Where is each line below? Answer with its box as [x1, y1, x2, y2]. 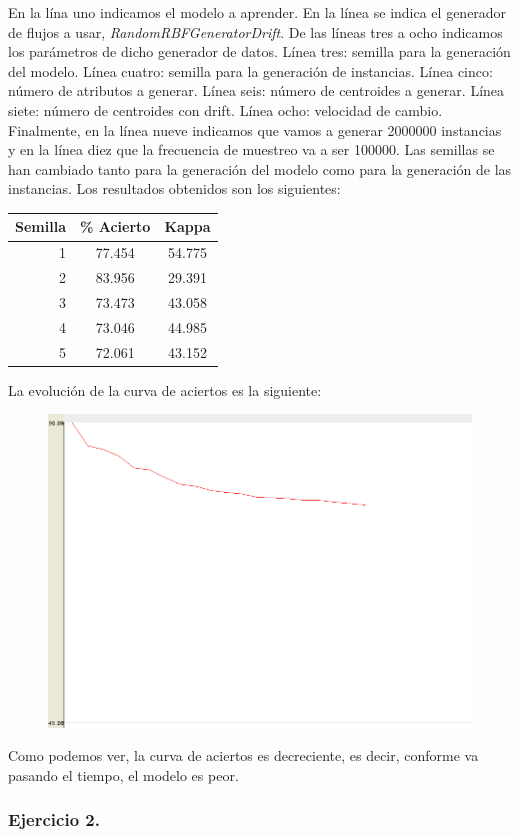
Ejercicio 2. [8, 807, 100, 832]
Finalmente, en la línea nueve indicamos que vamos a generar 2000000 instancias [8, 119, 502, 140]
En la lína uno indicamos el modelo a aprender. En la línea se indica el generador [8, 2, 507, 22]
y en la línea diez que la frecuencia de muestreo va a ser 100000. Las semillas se [8, 139, 495, 160]
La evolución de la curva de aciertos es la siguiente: [8, 379, 322, 400]
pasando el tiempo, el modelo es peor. [8, 764, 239, 785]
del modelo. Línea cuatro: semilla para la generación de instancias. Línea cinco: [8, 60, 493, 81]
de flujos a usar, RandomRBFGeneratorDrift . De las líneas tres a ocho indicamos [8, 21, 503, 42]
